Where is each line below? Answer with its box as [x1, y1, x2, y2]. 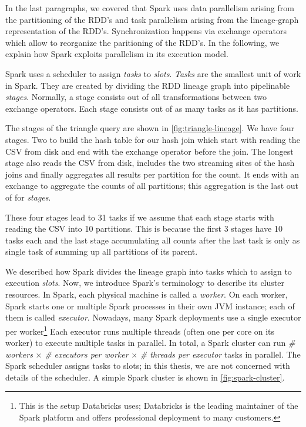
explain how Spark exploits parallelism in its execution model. [5, 48, 228, 60]
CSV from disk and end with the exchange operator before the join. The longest [5, 145, 294, 157]
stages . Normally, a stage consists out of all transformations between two [5, 91, 267, 103]
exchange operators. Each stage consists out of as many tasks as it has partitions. [5, 102, 298, 114]
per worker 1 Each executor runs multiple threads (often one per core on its [5, 323, 275, 337]
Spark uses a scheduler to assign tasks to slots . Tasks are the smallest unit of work [5, 67, 301, 79]
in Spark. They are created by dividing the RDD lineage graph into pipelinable [5, 79, 290, 91]
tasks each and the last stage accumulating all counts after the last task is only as [5, 233, 300, 246]
